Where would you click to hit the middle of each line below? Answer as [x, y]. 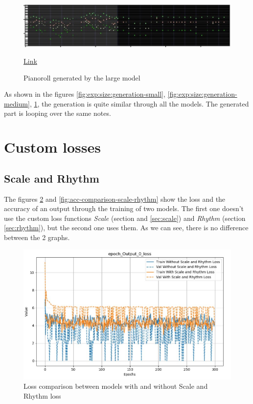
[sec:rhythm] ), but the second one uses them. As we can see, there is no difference [126, 228]
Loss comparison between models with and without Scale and [116, 386]
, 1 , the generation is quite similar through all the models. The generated [139, 103]
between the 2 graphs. [37, 237]
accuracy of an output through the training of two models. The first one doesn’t [124, 208]
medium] [17, 103]
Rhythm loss [42, 395]
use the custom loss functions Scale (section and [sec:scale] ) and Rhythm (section [125, 218]
